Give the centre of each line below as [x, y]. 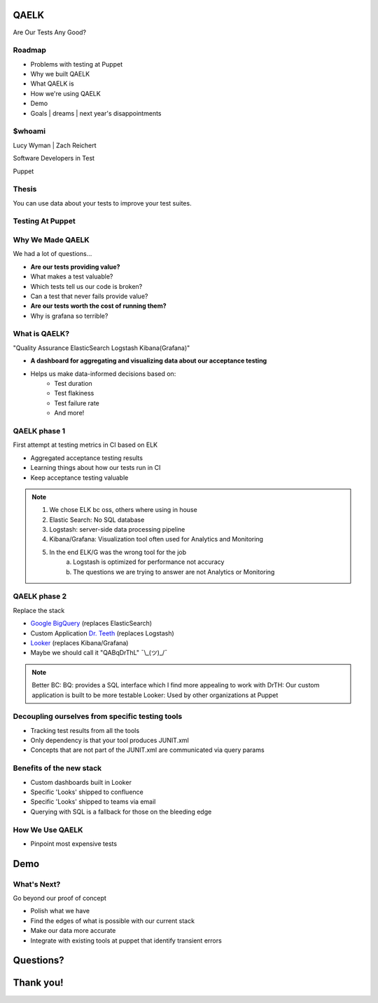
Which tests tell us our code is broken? [86, 286]
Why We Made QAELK [51, 240]
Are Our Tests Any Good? [50, 32]
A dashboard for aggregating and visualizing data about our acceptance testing [149, 361]
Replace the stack [39, 610]
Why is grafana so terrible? [69, 316]
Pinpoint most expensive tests [74, 843]
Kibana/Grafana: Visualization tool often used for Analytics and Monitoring [156, 539]
